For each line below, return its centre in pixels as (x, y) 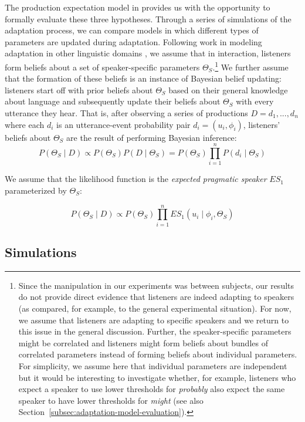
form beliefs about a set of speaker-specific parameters (102, 67)
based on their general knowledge (228, 90)
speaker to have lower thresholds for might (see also (111, 400)
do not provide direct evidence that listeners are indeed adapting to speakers (156, 297)
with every (255, 101)
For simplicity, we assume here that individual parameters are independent (153, 365)
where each (25, 124)
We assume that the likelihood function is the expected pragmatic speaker (136, 179)
